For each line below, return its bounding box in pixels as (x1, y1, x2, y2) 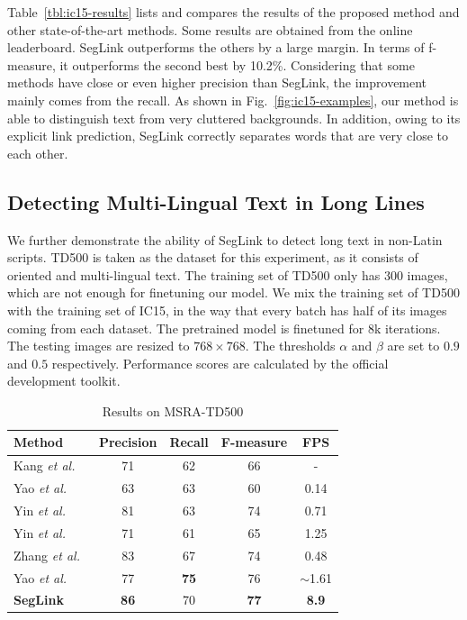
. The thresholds (245, 336, 336, 355)
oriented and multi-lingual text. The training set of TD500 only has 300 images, (7, 265, 448, 284)
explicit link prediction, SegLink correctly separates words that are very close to (7, 126, 448, 145)
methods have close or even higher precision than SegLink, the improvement (7, 73, 427, 92)
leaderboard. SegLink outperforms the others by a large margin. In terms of (7, 38, 425, 57)
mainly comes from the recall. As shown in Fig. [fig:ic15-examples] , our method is (7, 90, 459, 109)
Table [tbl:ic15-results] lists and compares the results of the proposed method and (7, 3, 460, 21)
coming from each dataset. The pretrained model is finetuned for (7, 318, 364, 337)
